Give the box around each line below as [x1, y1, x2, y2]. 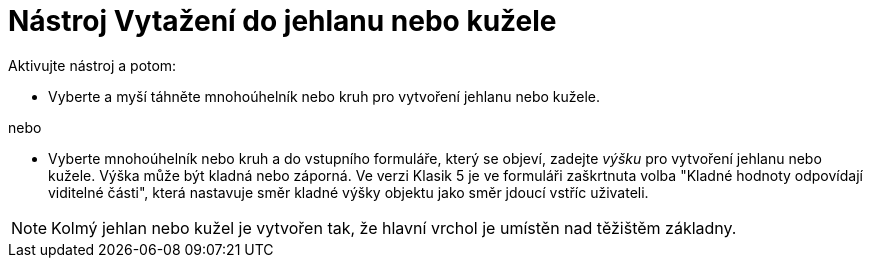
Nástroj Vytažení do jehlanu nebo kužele [8, 4, 557, 38]
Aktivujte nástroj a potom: [8, 56, 177, 74]
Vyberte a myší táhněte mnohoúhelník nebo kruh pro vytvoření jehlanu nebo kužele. [48, 87, 601, 105]
